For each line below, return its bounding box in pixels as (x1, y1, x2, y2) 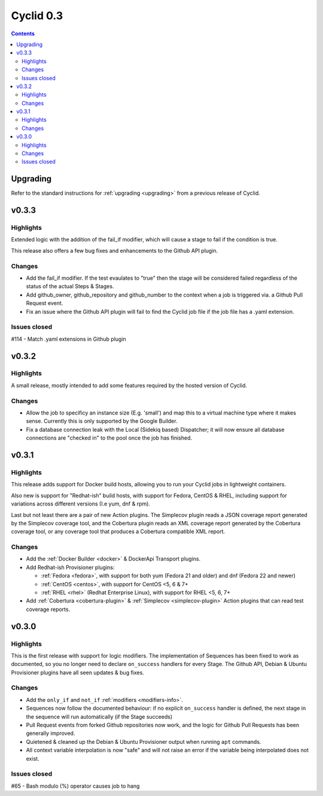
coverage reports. (26, 606, 71, 613)
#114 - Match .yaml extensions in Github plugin (11, 335, 127, 343)
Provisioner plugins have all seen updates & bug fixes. (11, 668, 145, 676)
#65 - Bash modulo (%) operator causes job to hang (11, 782, 140, 789)
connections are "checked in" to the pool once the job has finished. (26, 434, 193, 441)
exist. (26, 755, 39, 762)
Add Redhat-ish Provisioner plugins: (26, 564, 115, 571)
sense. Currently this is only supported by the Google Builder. (26, 417, 178, 425)
